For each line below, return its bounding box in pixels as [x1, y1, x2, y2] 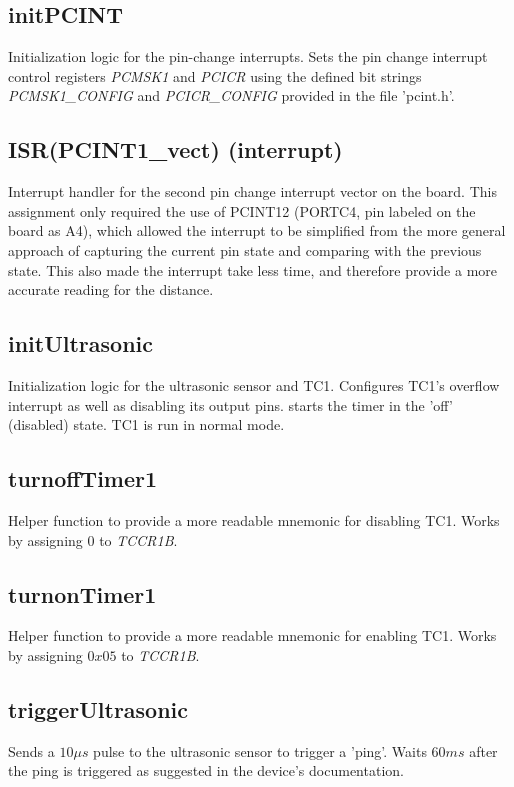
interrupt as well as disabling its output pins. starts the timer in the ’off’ [8, 394, 453, 415]
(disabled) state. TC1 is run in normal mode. [8, 414, 285, 435]
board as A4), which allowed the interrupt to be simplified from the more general [8, 220, 506, 241]
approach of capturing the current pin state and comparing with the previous [8, 239, 482, 260]
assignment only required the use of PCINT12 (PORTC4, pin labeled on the [8, 200, 476, 221]
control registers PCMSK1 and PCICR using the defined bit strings [8, 65, 422, 86]
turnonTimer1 [8, 578, 157, 609]
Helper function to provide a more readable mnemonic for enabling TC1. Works [8, 625, 497, 646]
